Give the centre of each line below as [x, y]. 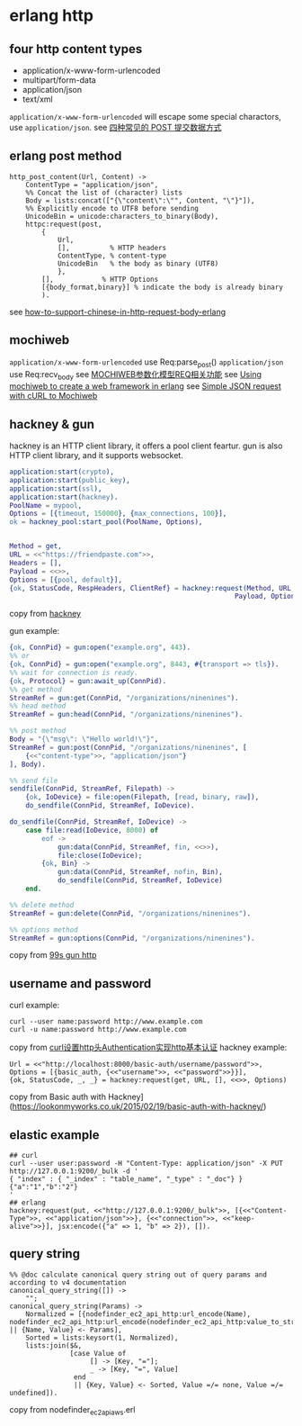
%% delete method [42, 905]
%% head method [38, 706]
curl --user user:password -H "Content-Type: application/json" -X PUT [146, 1164]
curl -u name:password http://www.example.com [98, 1030]
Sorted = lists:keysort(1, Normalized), [102, 1338]
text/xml [37, 99]
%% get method [36, 690]
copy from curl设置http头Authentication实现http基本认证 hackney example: [148, 1047]
